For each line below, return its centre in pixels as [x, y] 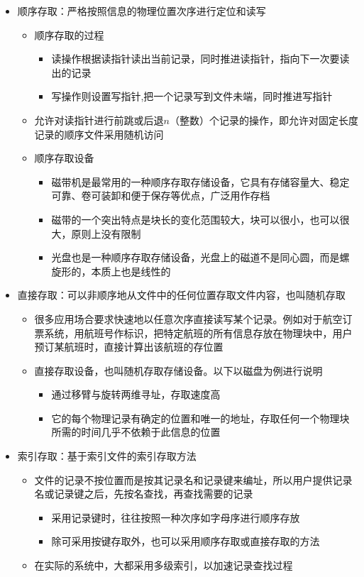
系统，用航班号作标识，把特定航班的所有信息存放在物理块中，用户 [198, 333]
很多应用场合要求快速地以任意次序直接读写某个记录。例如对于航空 [188, 318]
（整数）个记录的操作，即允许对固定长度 [264, 120]
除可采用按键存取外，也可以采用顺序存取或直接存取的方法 [186, 541]
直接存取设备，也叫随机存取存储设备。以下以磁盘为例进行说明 [178, 370]
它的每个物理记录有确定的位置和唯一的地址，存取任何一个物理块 [200, 418]
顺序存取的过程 [69, 34]
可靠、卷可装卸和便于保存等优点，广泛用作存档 [161, 196]
